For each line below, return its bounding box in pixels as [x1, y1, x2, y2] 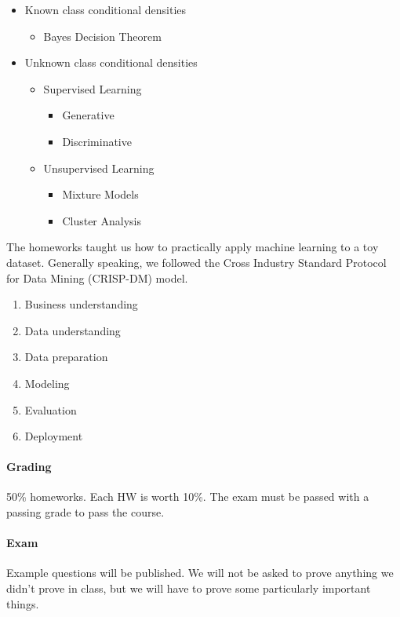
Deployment [24, 428, 83, 444]
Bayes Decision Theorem [43, 27, 162, 44]
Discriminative [62, 133, 132, 149]
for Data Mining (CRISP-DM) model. [6, 269, 188, 286]
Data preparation [24, 349, 108, 365]
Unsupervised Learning [43, 159, 155, 176]
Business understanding [24, 296, 138, 312]
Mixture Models [62, 186, 139, 203]
